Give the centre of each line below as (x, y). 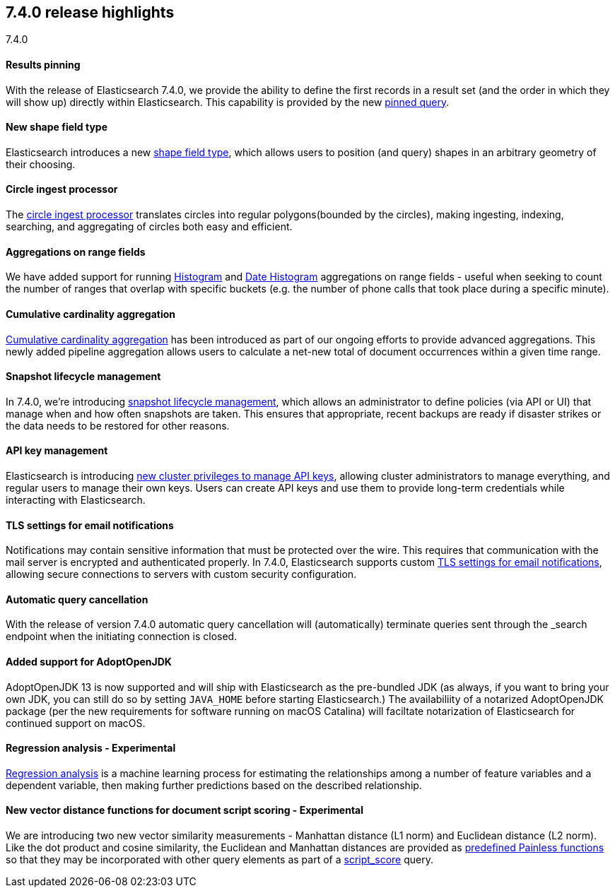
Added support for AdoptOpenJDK (89, 662)
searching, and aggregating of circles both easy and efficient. (149, 227)
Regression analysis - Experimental (91, 748)
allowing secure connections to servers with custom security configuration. (181, 574)
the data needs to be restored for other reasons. (118, 425)
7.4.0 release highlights (90, 12)
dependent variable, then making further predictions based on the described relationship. (214, 785)
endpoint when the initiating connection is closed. (122, 637)
